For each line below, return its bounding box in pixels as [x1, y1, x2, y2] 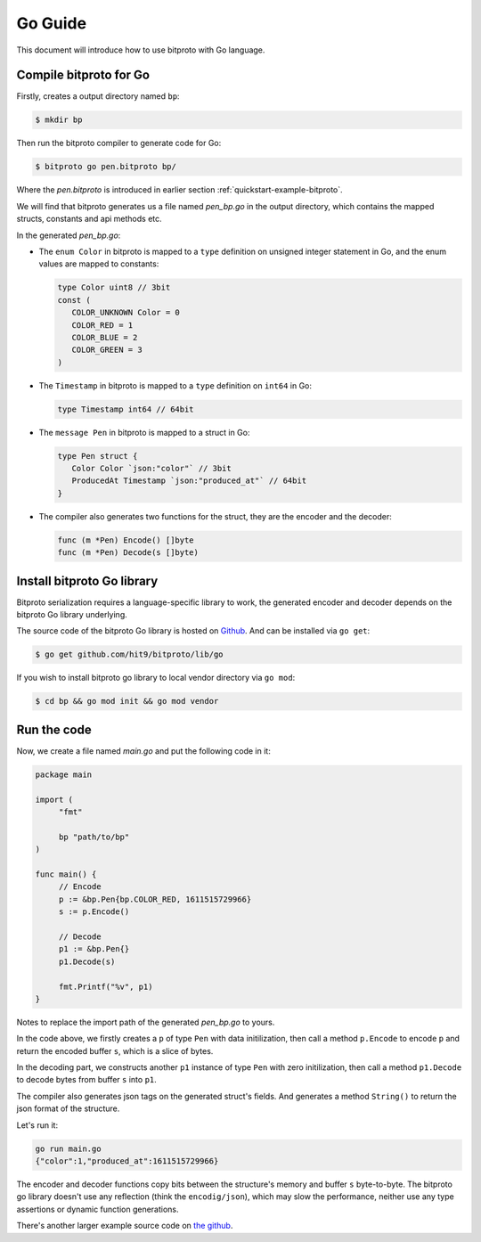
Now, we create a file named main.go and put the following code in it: [16, 745, 271, 756]
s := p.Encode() [58, 907, 130, 917]
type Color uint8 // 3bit [57, 282, 171, 293]
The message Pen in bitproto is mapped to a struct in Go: [38, 427, 250, 437]
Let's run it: [16, 1119, 58, 1131]
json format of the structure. [16, 1103, 120, 1114]
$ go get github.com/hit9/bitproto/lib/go [35, 650, 224, 659]
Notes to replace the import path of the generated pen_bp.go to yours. [16, 1017, 275, 1027]
